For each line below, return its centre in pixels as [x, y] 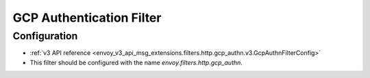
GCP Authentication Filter [87, 18]
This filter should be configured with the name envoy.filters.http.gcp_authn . [136, 62]
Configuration [45, 36]
